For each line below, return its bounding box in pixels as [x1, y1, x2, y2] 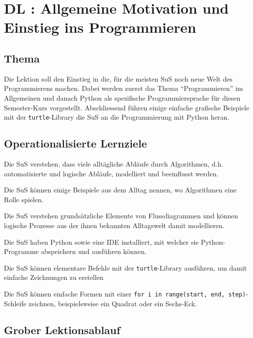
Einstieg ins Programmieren [4, 17, 196, 37]
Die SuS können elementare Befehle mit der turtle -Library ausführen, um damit [4, 262, 247, 273]
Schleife [4, 298, 26, 308]
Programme [4, 246, 39, 256]
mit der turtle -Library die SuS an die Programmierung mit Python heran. [4, 112, 230, 122]
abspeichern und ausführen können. [41, 246, 147, 256]
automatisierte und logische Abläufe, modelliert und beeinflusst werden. [4, 168, 219, 178]
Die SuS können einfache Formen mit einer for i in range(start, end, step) [4, 289, 246, 298]
